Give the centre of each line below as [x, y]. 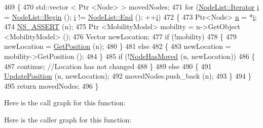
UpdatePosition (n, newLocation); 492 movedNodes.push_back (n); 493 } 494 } [128, 76]
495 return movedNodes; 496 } [51, 85]
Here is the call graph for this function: [65, 103]
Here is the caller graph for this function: [68, 119]
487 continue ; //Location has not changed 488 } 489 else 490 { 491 [108, 66]
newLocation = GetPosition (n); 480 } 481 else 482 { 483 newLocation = [118, 46]
